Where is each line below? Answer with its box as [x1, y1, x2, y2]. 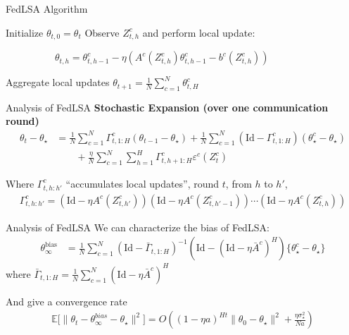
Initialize [6, 25, 44, 39]
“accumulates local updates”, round [65, 176, 220, 190]
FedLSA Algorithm [6, 1, 88, 16]
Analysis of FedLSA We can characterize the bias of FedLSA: [6, 219, 269, 234]
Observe [84, 25, 120, 39]
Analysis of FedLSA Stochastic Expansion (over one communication [6, 99, 329, 114]
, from [225, 176, 252, 190]
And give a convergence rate [6, 293, 127, 308]
